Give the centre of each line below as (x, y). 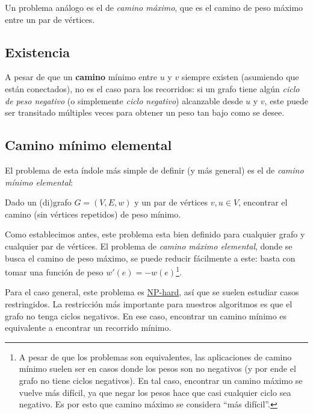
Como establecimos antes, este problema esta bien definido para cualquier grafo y (155, 234)
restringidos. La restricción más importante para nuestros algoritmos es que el (149, 303)
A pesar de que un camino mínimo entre (81, 77)
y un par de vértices (171, 202)
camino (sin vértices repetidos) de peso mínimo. (93, 214)
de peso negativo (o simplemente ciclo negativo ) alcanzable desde (124, 100)
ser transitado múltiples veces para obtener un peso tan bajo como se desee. (145, 112)
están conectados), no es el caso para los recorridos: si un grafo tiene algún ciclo (152, 88)
